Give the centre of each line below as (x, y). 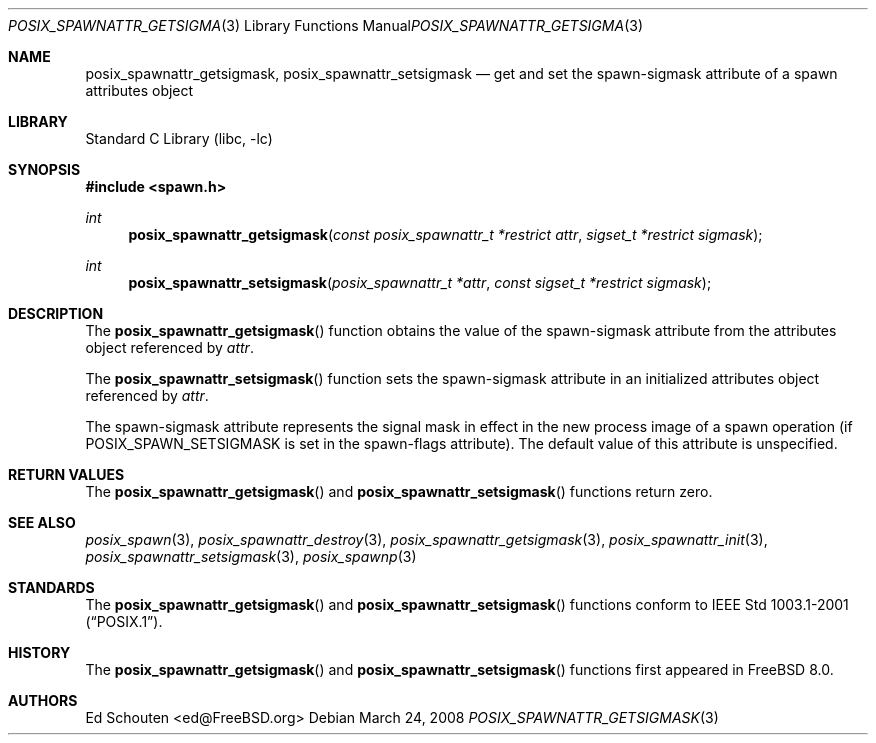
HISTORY (39, 652)
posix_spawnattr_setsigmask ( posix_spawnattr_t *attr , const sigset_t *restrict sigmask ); (420, 282)
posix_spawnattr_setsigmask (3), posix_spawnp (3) (251, 556)
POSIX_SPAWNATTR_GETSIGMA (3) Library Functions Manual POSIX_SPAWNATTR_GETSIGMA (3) (325, 25)
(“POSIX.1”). (124, 621)
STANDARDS (51, 587)
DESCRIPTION (56, 313)
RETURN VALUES (66, 474)
